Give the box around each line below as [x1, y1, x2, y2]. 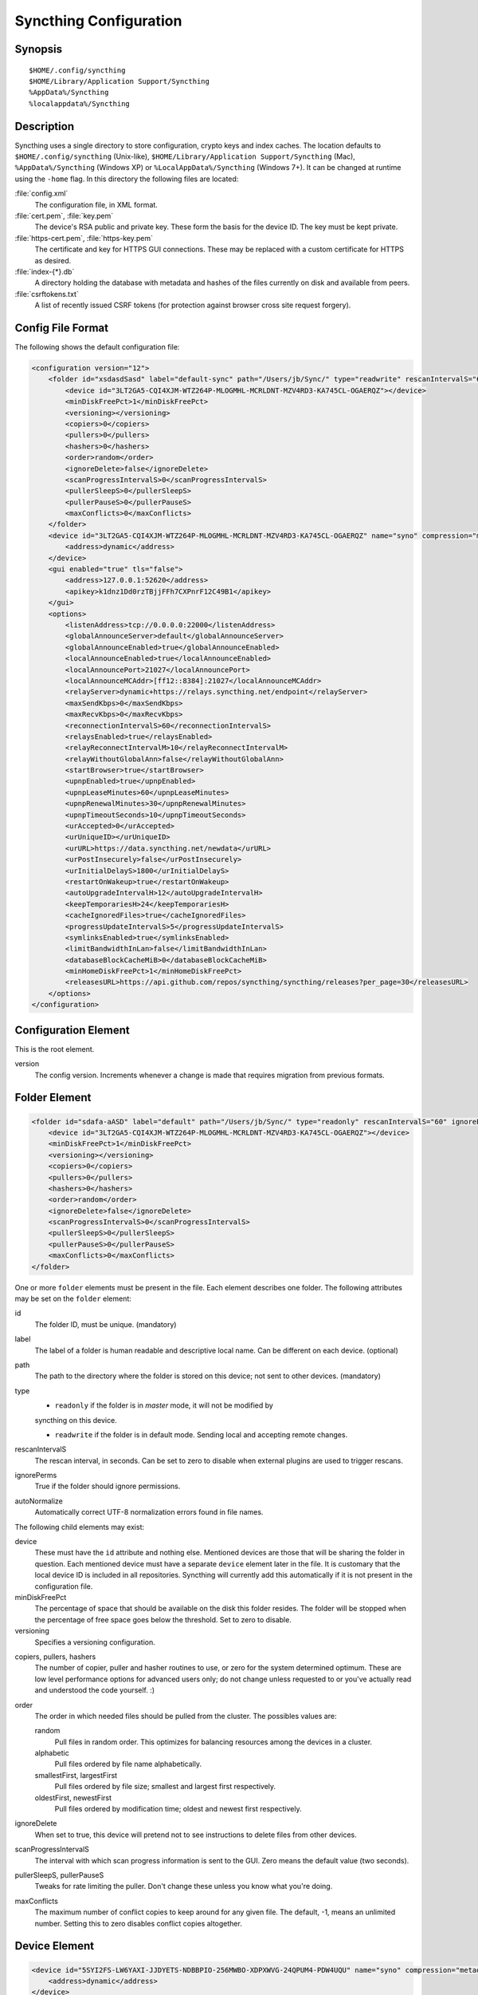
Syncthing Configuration [14, 12, 182, 30]
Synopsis [14, 42, 63, 56]
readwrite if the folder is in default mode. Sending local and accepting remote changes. [54, 1429, 348, 1440]
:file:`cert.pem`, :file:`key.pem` [14, 211, 114, 220]
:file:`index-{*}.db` [14, 267, 75, 276]
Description [14, 120, 75, 133]
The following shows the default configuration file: [14, 342, 180, 352]
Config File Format [14, 321, 109, 334]
